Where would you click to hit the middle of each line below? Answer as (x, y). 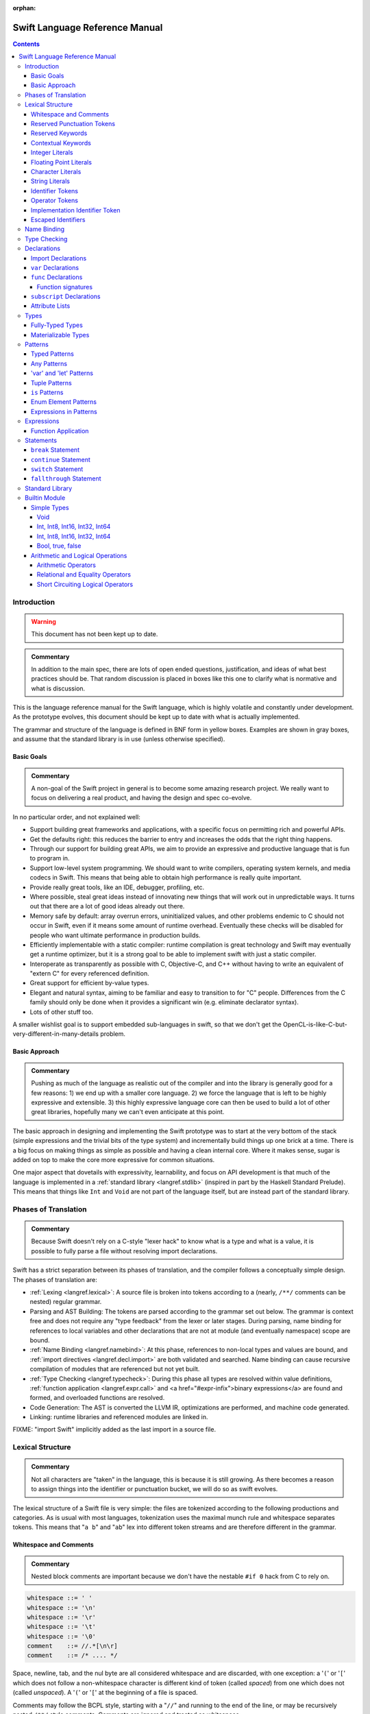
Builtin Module (45, 498)
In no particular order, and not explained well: (76, 817)
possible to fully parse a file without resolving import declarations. (124, 1251)
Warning (44, 621)
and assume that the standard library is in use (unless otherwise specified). (119, 739)
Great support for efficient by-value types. (89, 983)
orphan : (24, 8)
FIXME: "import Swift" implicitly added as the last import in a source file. (114, 1429)
